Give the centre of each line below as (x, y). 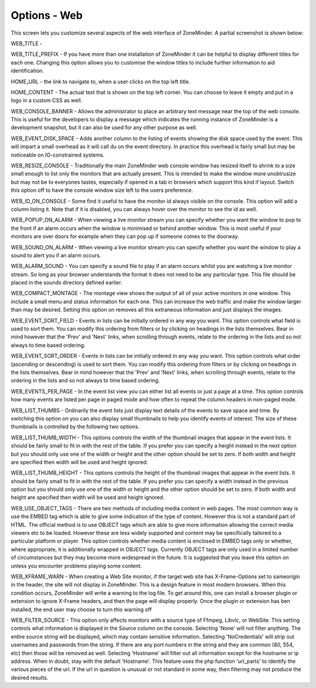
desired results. (30, 677)
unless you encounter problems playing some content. (76, 565)
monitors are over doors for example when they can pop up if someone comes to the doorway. (125, 236)
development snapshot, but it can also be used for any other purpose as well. (104, 128)
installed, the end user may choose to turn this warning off (81, 609)
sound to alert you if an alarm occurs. (56, 255)
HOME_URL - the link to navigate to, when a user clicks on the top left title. (100, 82)
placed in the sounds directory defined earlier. (66, 283)
